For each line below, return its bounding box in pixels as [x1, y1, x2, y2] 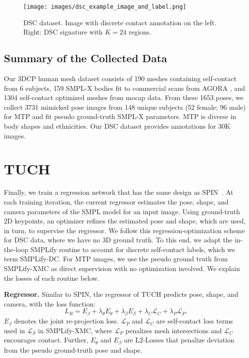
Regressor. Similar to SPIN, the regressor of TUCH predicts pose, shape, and [4, 289, 238, 299]
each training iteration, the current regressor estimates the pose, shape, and [4, 196, 229, 206]
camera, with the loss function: [4, 298, 95, 308]
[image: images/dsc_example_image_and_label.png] [23, 3, 187, 10]
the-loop [4, 244, 29, 254]
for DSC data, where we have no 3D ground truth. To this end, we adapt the [4, 235, 233, 245]
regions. [128, 27, 152, 37]
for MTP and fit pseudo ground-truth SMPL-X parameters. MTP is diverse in [4, 111, 236, 121]
